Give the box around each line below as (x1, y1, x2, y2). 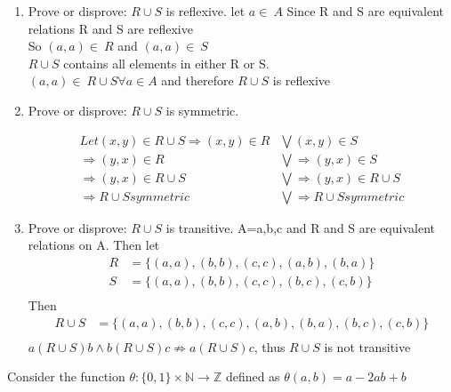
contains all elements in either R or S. (63, 53, 270, 72)
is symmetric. (165, 100, 239, 119)
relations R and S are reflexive (28, 19, 193, 37)
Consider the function (7, 367, 125, 386)
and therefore (161, 71, 234, 90)
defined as (225, 367, 280, 386)
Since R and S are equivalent (286, 2, 444, 20)
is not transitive (324, 337, 411, 356)
